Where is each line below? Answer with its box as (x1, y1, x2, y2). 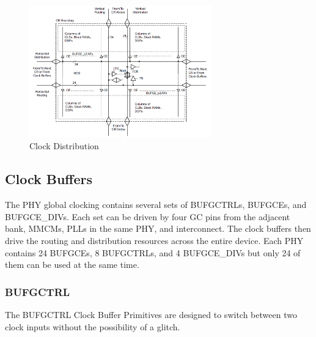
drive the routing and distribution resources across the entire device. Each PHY (5, 234, 304, 247)
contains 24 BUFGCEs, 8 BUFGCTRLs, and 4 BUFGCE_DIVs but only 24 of (5, 246, 301, 259)
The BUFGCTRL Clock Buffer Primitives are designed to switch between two (5, 308, 297, 321)
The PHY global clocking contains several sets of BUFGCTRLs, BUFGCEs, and (5, 198, 307, 211)
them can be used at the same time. (5, 258, 139, 271)
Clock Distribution (29, 139, 99, 152)
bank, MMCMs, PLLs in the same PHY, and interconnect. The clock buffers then (5, 222, 311, 235)
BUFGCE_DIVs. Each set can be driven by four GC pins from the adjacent (5, 210, 290, 223)
